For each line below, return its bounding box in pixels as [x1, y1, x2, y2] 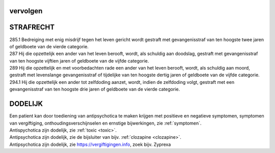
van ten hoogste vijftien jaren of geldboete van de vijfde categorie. [9, 57, 149, 64]
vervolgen [9, 7, 43, 15]
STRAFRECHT [9, 23, 55, 32]
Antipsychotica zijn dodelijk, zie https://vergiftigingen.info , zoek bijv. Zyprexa [9, 141, 171, 147]
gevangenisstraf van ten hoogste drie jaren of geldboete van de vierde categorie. [9, 86, 180, 93]
